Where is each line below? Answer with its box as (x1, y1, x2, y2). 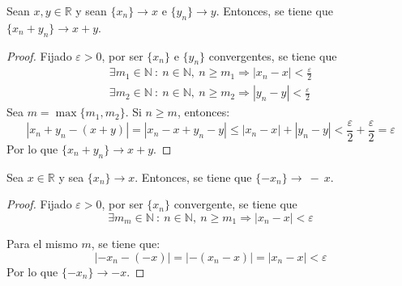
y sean (75, 2, 107, 19)
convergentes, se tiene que (208, 47, 337, 64)
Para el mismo (6, 234, 78, 251)
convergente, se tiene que (173, 196, 297, 212)
